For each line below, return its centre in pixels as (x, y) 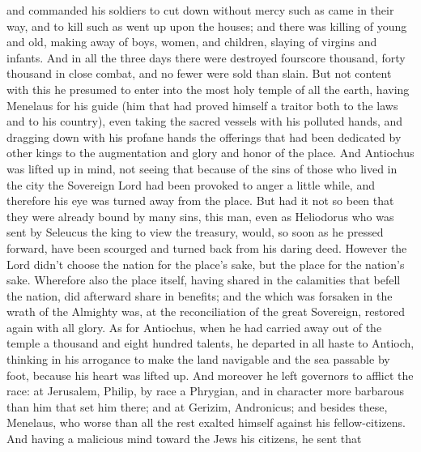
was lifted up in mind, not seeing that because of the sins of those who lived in (202, 168)
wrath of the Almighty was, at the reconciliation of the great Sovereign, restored (206, 311)
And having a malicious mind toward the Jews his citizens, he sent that (184, 439)
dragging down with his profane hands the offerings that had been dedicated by (204, 136)
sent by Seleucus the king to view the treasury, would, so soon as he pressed (195, 232)
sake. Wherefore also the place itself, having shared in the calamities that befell (204, 280)
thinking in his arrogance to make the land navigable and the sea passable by (198, 359)
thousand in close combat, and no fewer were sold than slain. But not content (199, 73)
